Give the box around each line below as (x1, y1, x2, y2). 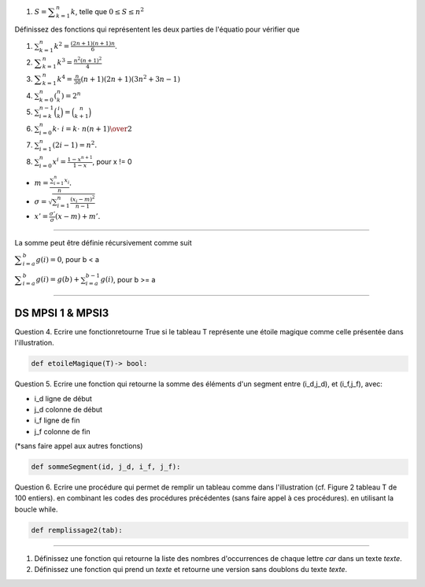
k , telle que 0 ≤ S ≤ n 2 (70, 6, 145, 16)
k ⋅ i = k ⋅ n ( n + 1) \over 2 (52, 124, 133, 133)
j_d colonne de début (34, 404, 102, 414)
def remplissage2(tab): (31, 526, 124, 534)
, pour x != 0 (91, 157, 132, 166)
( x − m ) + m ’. (55, 212, 101, 220)
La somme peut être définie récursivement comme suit (14, 238, 192, 247)
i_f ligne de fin (34, 415, 80, 425)
